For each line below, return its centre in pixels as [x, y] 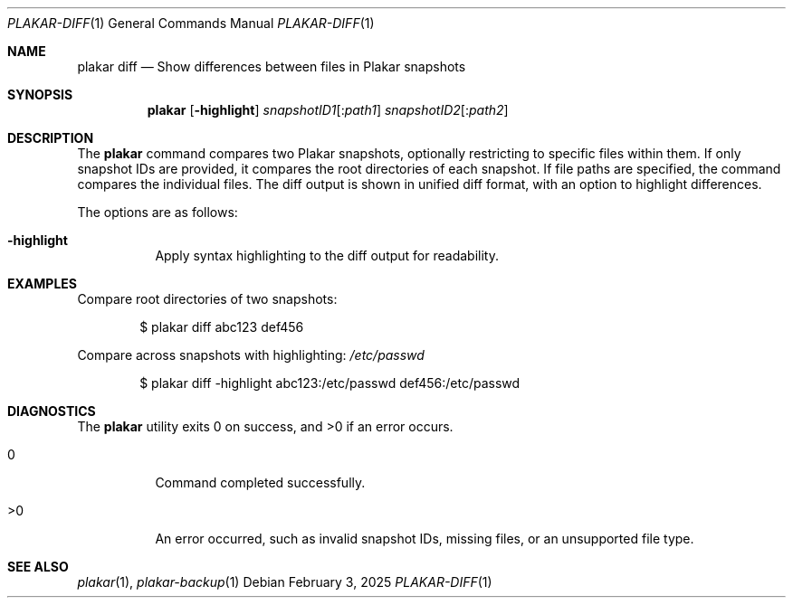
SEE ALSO [38, 567]
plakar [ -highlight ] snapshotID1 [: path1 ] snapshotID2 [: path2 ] [328, 110]
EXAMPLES [42, 284]
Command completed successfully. [260, 482]
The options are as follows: [158, 212]
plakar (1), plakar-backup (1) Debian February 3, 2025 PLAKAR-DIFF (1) [285, 582]
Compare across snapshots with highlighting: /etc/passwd [251, 355]
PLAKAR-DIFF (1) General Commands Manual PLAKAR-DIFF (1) [191, 23]
